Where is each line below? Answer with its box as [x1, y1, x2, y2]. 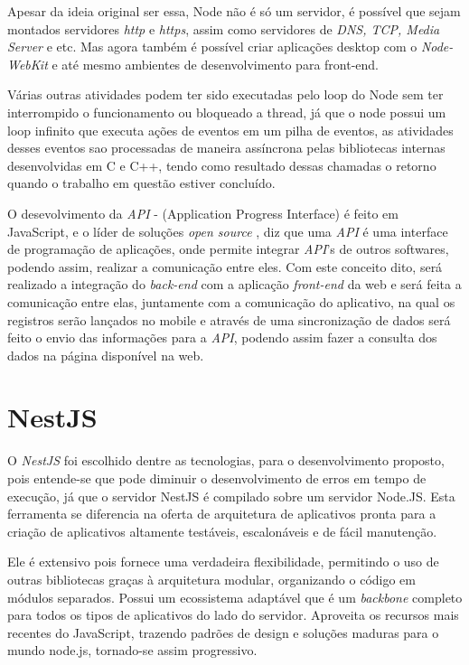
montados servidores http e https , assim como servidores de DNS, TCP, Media [7, 19, 440, 38]
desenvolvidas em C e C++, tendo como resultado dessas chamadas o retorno [7, 155, 436, 174]
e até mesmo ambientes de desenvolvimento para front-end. [52, 54, 379, 73]
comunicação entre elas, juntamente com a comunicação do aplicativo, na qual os [7, 292, 455, 311]
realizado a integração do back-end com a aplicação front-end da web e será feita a [7, 275, 462, 294]
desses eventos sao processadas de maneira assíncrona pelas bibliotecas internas [7, 138, 446, 157]
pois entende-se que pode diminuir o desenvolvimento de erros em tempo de [7, 469, 427, 487]
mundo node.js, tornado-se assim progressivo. [7, 641, 258, 660]
